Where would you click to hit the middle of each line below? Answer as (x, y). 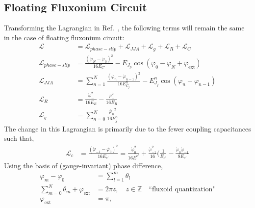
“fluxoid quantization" (182, 190)
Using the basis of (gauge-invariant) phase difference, (83, 165)
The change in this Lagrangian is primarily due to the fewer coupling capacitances (127, 128)
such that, (19, 138)
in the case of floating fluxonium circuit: (64, 37)
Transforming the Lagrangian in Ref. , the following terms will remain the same (124, 28)
